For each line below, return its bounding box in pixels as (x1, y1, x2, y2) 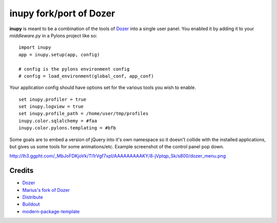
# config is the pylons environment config (18, 66, 130, 72)
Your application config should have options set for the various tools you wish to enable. (9, 84, 196, 91)
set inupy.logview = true (18, 104, 84, 109)
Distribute (22, 194, 43, 200)
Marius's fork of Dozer (22, 187, 70, 193)
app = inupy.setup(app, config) (18, 52, 100, 57)
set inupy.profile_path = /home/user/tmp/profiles (18, 110, 149, 117)
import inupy (18, 44, 51, 51)
